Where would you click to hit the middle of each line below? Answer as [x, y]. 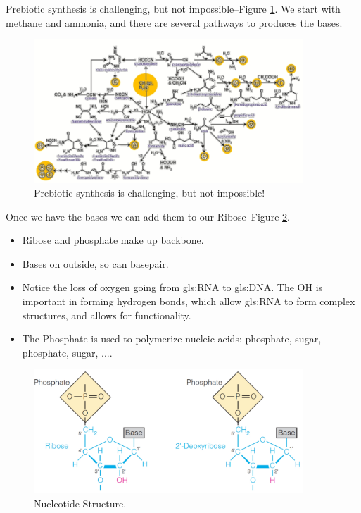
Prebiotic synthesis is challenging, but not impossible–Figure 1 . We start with [173, 8]
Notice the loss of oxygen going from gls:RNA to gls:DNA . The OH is [172, 287]
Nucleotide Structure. [80, 503]
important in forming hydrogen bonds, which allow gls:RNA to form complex [189, 301]
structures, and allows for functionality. [107, 315]
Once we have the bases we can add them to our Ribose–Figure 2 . [148, 216]
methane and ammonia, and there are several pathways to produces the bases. [174, 22]
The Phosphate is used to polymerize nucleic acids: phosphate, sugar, [172, 339]
